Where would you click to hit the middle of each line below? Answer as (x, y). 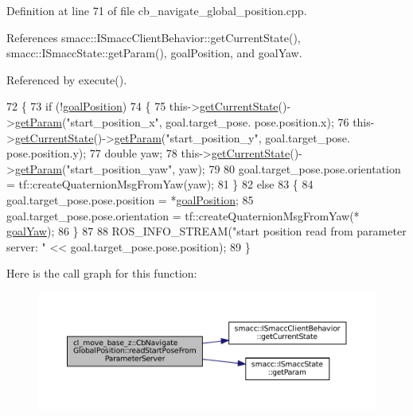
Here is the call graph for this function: (102, 273)
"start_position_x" (113, 121)
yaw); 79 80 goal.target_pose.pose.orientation (290, 168)
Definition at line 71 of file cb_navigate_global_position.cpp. (157, 10)
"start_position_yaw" (119, 168)
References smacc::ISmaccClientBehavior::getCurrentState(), (154, 37)
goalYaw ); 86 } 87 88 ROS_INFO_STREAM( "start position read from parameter (206, 231)
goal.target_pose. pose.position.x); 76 (257, 121)
